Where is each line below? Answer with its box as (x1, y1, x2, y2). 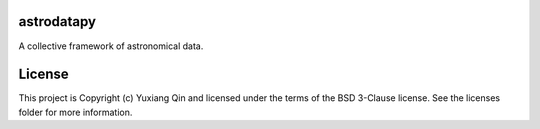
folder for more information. (18, 106, 133, 118)
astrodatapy (18, 13, 97, 30)
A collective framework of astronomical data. (18, 40, 204, 52)
